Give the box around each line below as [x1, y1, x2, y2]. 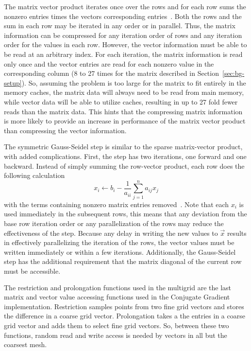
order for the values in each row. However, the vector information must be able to [4, 39, 247, 50]
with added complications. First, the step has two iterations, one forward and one [4, 151, 247, 161]
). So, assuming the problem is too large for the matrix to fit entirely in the [21, 77, 246, 88]
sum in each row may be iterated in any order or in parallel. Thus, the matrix [4, 20, 235, 31]
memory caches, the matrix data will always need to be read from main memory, [4, 87, 244, 97]
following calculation [4, 170, 65, 180]
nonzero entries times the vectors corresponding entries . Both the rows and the [4, 11, 242, 21]
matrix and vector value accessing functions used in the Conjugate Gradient [4, 292, 230, 302]
